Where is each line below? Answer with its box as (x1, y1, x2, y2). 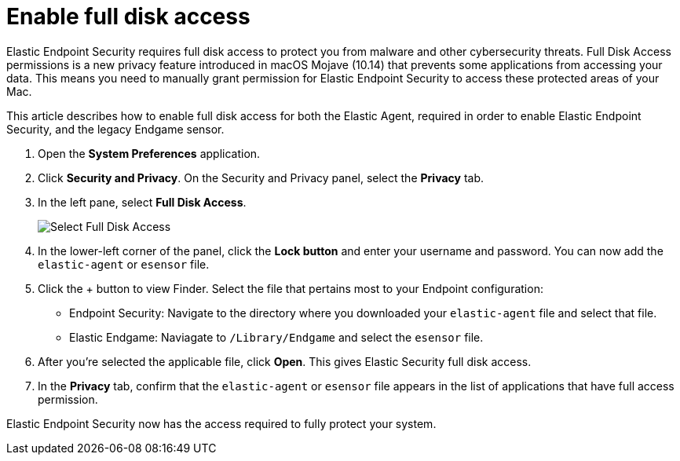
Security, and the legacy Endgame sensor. (6, 122, 225, 136)
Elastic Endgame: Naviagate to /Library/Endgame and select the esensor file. (69, 330, 484, 344)
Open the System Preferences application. (38, 146, 261, 160)
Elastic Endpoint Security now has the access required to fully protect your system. (6, 416, 437, 430)
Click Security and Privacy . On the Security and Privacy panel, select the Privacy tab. (38, 170, 484, 185)
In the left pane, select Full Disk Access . (38, 195, 247, 209)
